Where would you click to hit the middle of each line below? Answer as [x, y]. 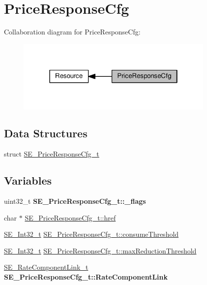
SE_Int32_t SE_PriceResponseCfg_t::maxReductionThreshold [100, 250]
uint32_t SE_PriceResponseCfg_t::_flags [75, 201]
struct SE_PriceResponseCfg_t [52, 154]
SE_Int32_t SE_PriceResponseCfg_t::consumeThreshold [91, 234]
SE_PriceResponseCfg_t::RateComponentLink [86, 277]
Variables [28, 180]
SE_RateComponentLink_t [46, 267]
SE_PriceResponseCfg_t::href [70, 217]
